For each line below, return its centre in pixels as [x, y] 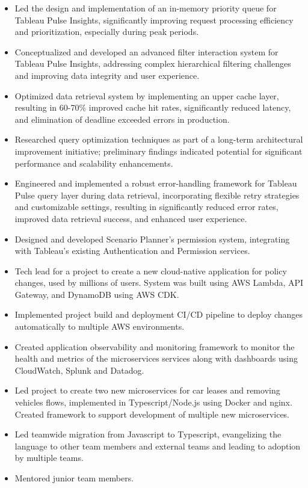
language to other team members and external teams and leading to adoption [158, 446]
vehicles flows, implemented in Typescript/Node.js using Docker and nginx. [153, 402]
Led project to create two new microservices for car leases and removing [147, 390]
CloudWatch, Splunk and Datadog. [79, 370]
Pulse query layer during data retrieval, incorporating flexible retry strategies [157, 195]
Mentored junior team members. [74, 478]
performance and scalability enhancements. [94, 163]
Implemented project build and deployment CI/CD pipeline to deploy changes [159, 314]
